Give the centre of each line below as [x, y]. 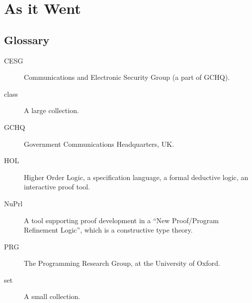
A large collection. [51, 110]
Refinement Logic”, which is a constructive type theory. [108, 230]
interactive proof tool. [57, 187]
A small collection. [52, 296]
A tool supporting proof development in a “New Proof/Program [121, 220]
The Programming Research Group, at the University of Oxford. [122, 263]
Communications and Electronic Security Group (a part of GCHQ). [127, 77]
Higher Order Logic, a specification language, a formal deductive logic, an [136, 177]
